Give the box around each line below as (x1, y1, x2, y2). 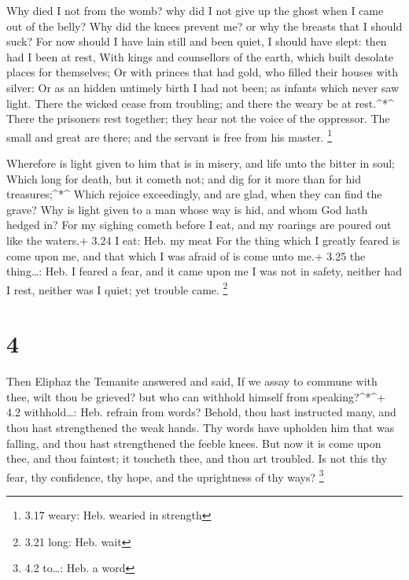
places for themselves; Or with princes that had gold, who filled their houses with (6, 64, 399, 80)
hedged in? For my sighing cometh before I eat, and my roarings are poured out (6, 216, 392, 233)
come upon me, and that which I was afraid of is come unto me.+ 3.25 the (6, 247, 366, 264)
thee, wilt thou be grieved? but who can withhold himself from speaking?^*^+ (6, 388, 386, 405)
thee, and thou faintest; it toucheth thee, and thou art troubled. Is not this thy (6, 450, 388, 467)
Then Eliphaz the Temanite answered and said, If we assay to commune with (6, 373, 378, 390)
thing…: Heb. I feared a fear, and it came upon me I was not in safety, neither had (6, 263, 403, 279)
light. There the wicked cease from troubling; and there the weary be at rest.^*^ (6, 94, 394, 111)
